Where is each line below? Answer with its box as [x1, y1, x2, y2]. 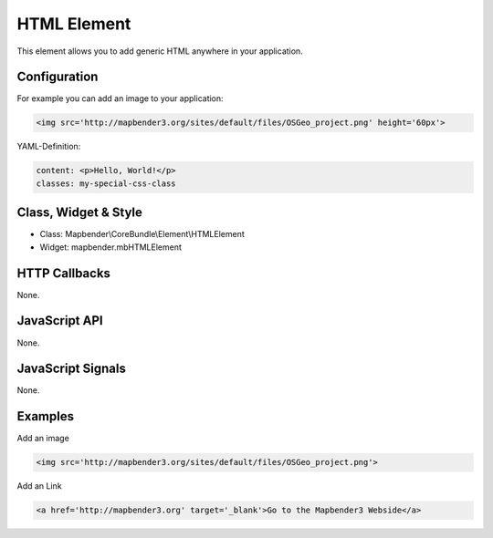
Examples [16, 409, 75, 424]
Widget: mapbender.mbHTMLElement [39, 242, 183, 253]
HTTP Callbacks [16, 265, 111, 281]
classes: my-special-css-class [36, 178, 177, 189]
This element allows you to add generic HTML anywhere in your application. [16, 46, 303, 57]
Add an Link [16, 481, 63, 491]
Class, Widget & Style [16, 205, 143, 221]
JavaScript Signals [16, 361, 127, 377]
